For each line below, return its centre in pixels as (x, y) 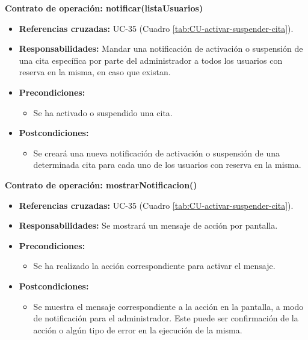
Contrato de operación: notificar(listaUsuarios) (104, 8)
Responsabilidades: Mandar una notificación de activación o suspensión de (161, 48)
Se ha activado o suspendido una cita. (103, 112)
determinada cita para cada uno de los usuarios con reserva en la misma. (167, 165)
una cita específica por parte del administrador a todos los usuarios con (151, 60)
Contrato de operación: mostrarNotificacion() (101, 184)
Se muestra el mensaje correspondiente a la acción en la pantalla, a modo (168, 306)
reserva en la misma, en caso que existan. (95, 72)
